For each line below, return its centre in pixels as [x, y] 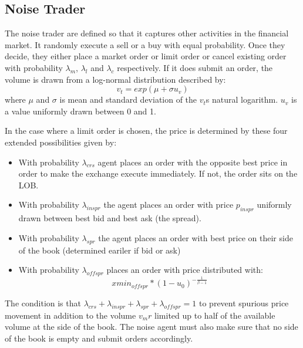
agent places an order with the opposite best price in [193, 162]
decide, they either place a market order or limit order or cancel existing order [146, 56]
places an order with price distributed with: [185, 270]
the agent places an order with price [169, 205]
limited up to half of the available [215, 315]
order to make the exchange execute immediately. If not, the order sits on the [158, 173]
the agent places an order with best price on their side [196, 237]
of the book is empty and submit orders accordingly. [99, 338]
